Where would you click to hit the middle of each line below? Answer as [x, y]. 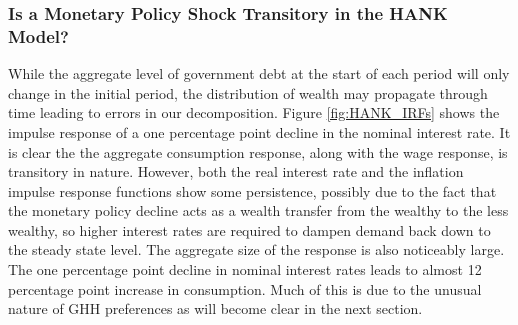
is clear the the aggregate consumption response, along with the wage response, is [258, 151]
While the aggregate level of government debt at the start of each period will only [259, 73]
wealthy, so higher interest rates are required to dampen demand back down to [249, 229]
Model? [38, 35]
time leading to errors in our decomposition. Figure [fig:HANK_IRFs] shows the [254, 112]
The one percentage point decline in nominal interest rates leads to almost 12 [245, 269]
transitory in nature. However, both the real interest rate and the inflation [236, 171]
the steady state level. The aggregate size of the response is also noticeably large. [256, 249]
